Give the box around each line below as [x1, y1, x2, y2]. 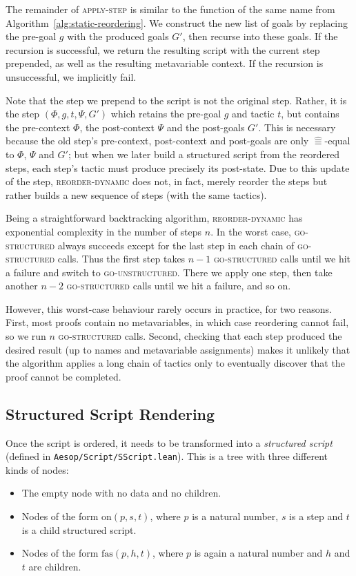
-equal [324, 133, 350, 148]
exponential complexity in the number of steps [6, 224, 202, 238]
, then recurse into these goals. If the [182, 29, 338, 44]
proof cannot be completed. [6, 369, 121, 383]
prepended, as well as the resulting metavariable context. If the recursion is [6, 56, 324, 70]
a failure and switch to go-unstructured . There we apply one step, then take [6, 265, 333, 279]
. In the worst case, [210, 224, 291, 238]
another [6, 278, 38, 293]
